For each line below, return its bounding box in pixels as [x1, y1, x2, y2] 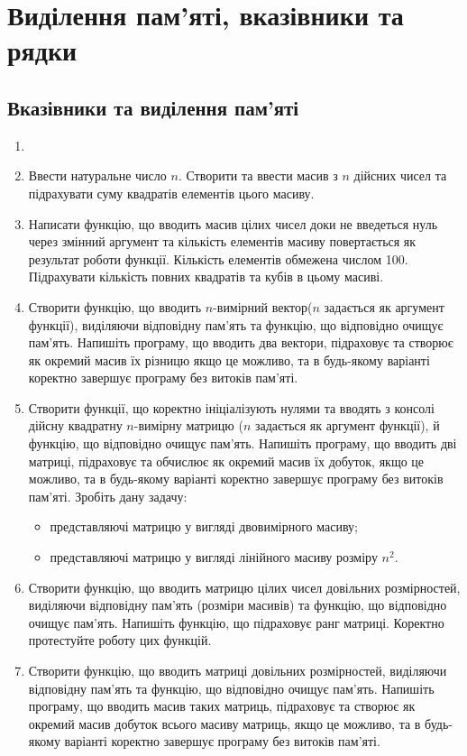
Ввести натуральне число [28, 166, 167, 185]
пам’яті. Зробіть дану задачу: [28, 486, 188, 505]
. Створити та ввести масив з [178, 166, 338, 185]
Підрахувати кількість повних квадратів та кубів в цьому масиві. [28, 267, 384, 286]
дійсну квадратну [28, 416, 123, 435]
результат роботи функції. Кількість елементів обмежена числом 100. [28, 249, 408, 268]
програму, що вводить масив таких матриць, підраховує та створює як [28, 696, 416, 715]
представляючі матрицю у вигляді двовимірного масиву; [50, 517, 358, 536]
